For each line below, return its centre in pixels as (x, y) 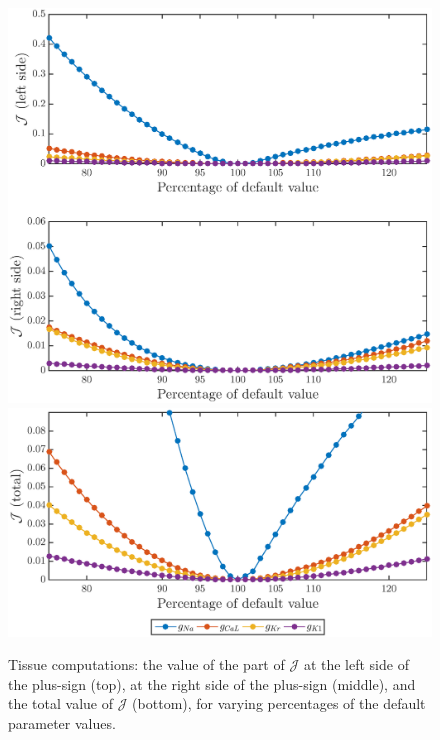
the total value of (60, 703)
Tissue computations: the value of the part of (146, 664)
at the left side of (356, 664)
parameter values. (62, 722)
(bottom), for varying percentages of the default (279, 703)
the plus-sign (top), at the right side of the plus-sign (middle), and (212, 683)
